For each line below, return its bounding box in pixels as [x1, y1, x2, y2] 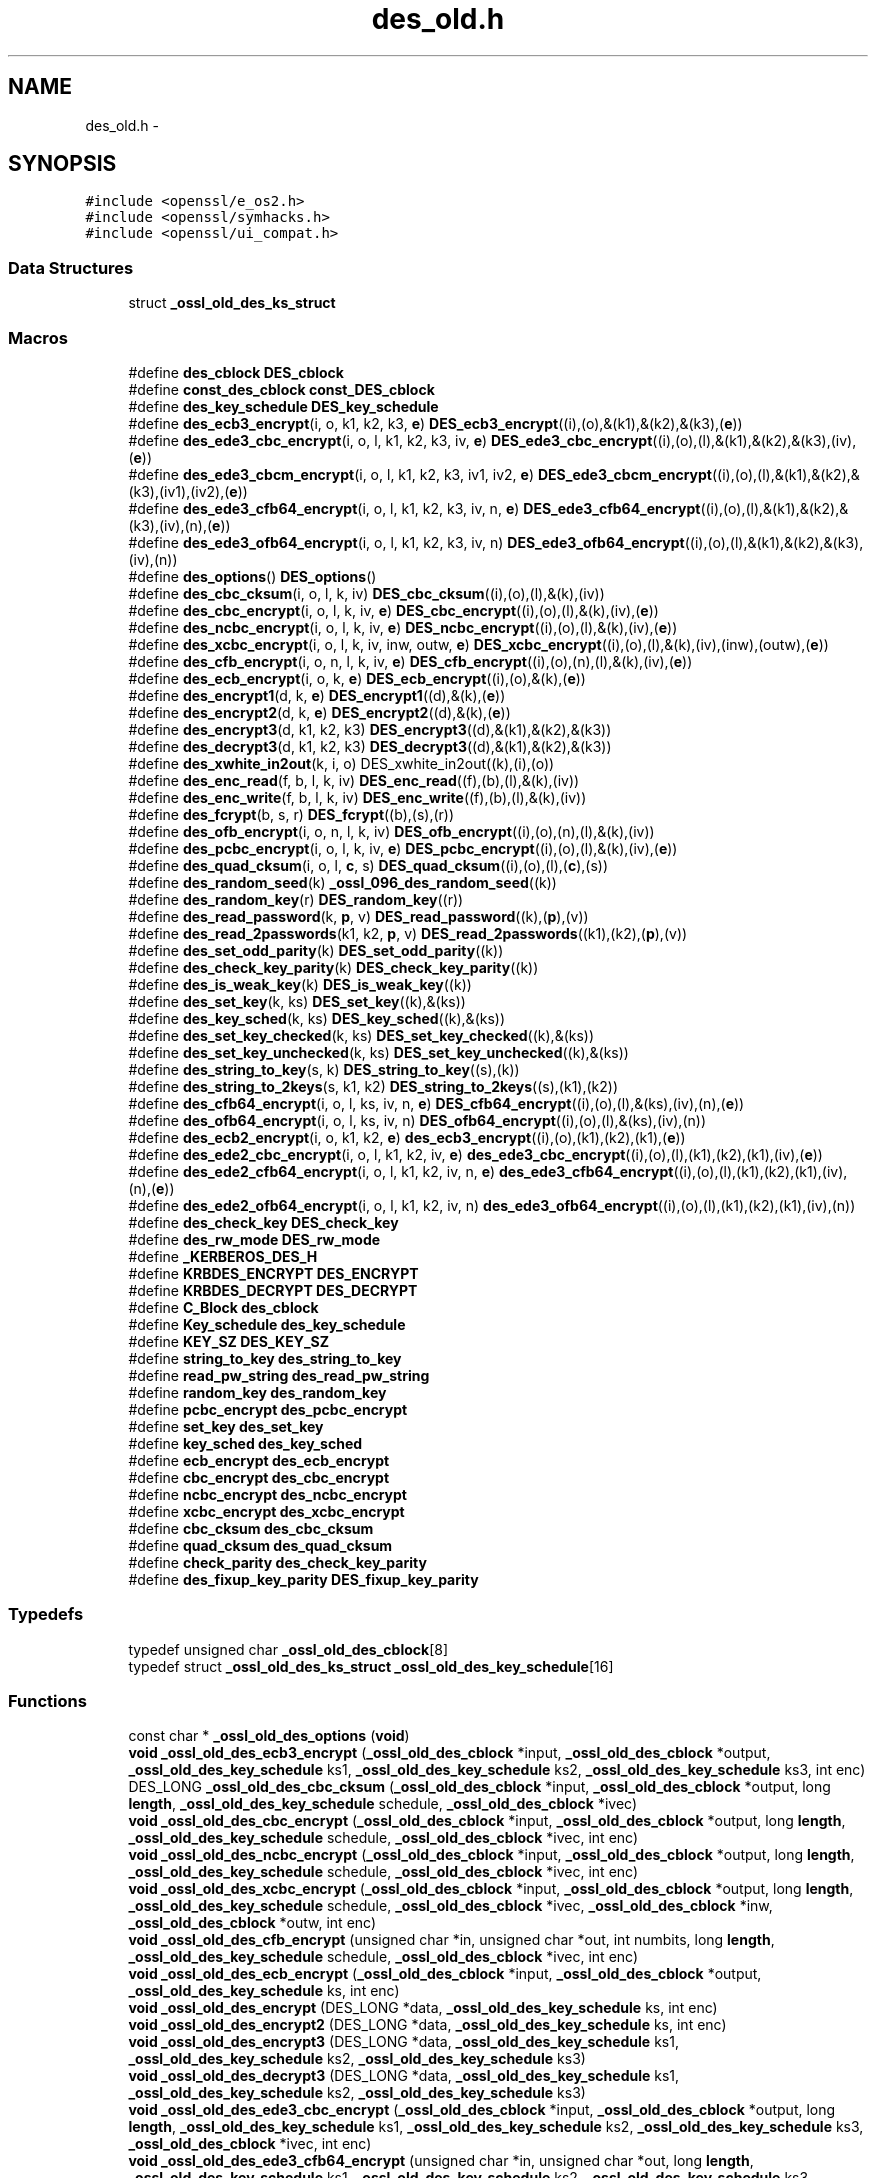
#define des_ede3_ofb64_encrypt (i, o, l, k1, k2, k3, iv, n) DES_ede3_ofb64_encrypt [128, 533, 685, 551]
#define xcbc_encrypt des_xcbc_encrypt [128, 1502, 405, 1520]
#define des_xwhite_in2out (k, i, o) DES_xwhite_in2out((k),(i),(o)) [128, 754, 555, 772]
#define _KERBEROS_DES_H [128, 1247, 318, 1265]
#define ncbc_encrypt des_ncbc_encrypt [128, 1485, 407, 1503]
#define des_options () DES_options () [128, 567, 377, 585]
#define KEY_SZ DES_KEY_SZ [128, 1332, 330, 1350]
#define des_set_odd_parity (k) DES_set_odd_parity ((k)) [128, 941, 504, 959]
